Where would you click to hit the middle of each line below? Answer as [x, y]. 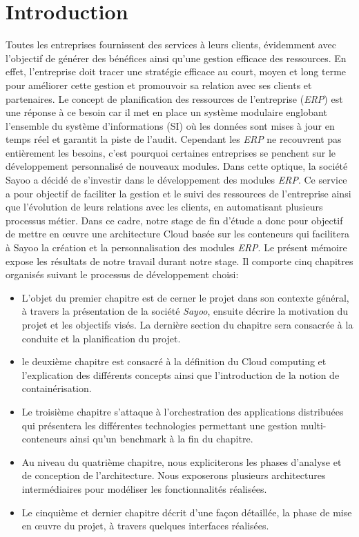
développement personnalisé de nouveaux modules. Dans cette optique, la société [177, 166]
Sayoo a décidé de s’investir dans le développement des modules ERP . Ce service [176, 180]
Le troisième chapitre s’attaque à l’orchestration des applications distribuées [183, 411]
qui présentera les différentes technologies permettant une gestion [159, 425]
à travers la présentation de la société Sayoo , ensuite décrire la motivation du [185, 311]
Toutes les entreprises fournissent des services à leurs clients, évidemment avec [171, 45]
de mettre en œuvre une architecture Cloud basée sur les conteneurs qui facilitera [177, 234]
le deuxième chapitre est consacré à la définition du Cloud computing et [174, 361]
